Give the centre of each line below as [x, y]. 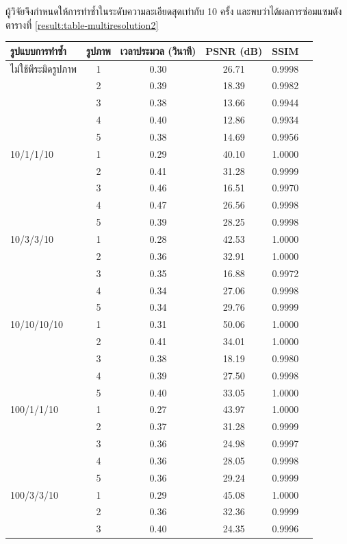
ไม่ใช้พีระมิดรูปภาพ [44, 68]
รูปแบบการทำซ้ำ [38, 50]
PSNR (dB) [234, 50]
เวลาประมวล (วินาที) [158, 50]
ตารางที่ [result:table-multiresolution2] [82, 24]
